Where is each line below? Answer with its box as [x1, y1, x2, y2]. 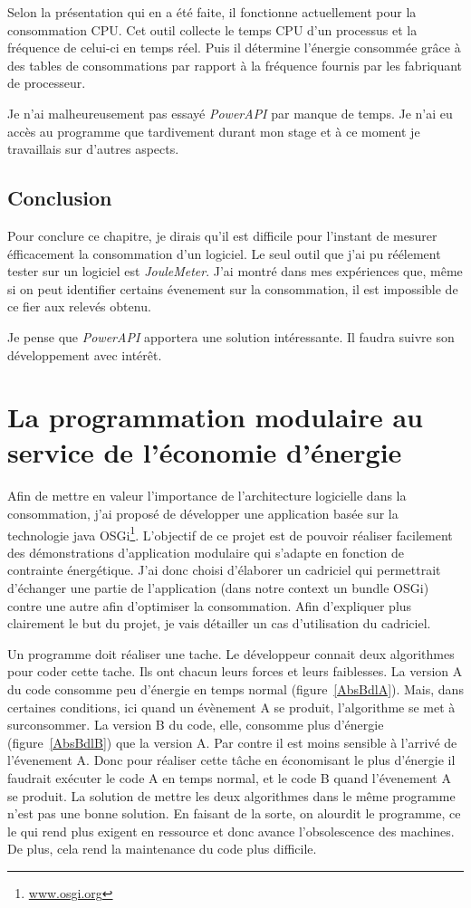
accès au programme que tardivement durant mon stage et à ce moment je [7, 121, 420, 140]
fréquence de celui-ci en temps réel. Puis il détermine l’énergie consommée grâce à [7, 38, 461, 57]
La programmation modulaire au [7, 398, 423, 435]
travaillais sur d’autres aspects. [7, 139, 179, 158]
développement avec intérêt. [7, 345, 162, 364]
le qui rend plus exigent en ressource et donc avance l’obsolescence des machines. [7, 821, 455, 840]
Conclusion [7, 184, 112, 212]
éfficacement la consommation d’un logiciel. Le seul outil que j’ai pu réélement [7, 244, 441, 263]
